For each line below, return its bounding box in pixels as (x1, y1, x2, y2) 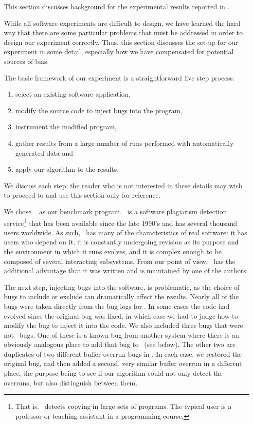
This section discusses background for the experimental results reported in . (4, 1, 230, 11)
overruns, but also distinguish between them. (4, 377, 138, 387)
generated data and (15, 147, 73, 158)
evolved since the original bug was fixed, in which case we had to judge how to (4, 310, 238, 321)
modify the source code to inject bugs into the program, (15, 105, 182, 115)
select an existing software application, (15, 89, 130, 99)
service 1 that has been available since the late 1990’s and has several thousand (4, 216, 237, 228)
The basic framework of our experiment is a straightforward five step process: (4, 72, 235, 82)
